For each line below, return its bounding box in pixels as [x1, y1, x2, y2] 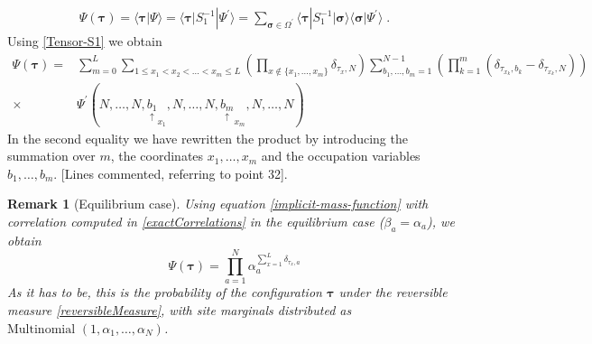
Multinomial [7, 322, 76, 336]
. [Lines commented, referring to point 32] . [53, 163, 288, 182]
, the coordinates [110, 146, 204, 165]
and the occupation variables [261, 146, 421, 165]
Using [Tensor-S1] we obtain [7, 32, 162, 51]
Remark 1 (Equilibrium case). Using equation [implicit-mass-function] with [7, 194, 429, 213]
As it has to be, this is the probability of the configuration [7, 283, 322, 302]
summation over [7, 146, 96, 165]
